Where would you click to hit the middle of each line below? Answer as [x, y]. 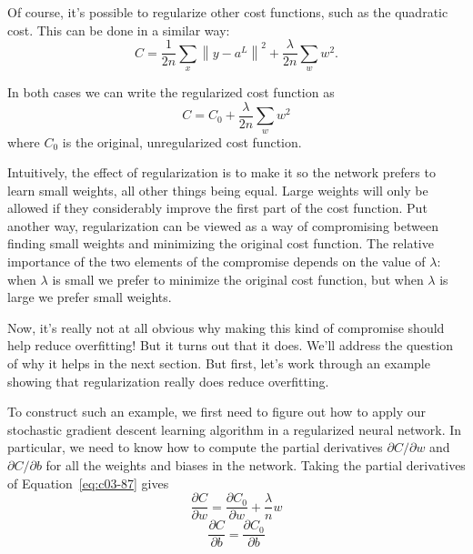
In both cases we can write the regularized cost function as [171, 92]
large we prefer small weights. [90, 297]
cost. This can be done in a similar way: [119, 30]
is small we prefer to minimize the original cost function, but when [238, 279]
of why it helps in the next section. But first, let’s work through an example [219, 363]
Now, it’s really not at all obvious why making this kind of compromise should [226, 327]
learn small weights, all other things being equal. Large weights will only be [218, 190]
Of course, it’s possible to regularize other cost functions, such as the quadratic [228, 12]
